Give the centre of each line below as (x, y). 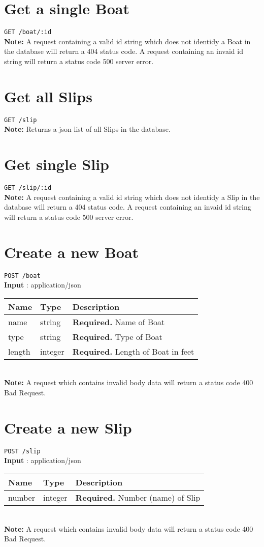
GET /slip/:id (28, 188)
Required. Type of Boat (117, 336)
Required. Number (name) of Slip (138, 498)
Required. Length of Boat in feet (133, 351)
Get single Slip (57, 164)
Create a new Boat (72, 252)
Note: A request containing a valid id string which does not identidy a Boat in (127, 41)
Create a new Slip (68, 427)
